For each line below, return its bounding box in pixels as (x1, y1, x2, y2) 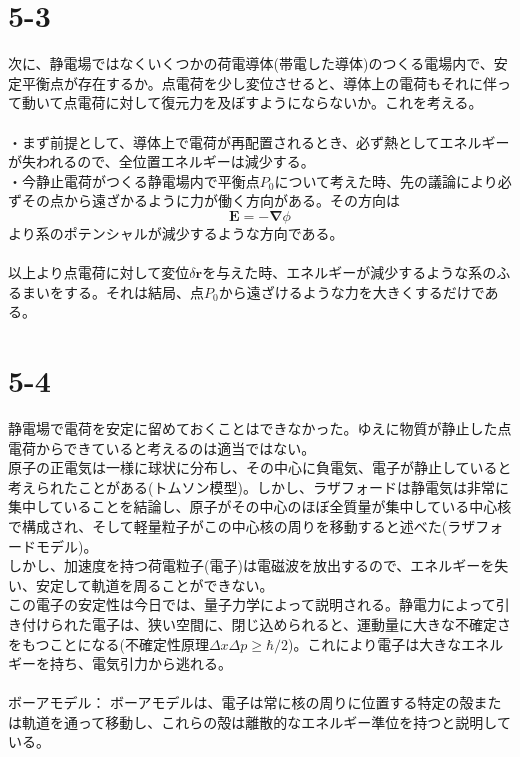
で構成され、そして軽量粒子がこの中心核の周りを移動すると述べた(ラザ (8, 515, 476, 536)
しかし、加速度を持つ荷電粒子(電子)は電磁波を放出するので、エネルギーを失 (8, 555, 509, 576)
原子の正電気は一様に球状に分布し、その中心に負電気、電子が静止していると (8, 457, 512, 478)
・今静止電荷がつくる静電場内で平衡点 (8, 170, 260, 191)
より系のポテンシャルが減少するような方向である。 (8, 222, 344, 243)
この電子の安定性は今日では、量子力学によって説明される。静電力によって (8, 594, 496, 615)
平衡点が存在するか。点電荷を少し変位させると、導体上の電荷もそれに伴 (21, 72, 497, 93)
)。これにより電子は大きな (288, 633, 462, 654)
